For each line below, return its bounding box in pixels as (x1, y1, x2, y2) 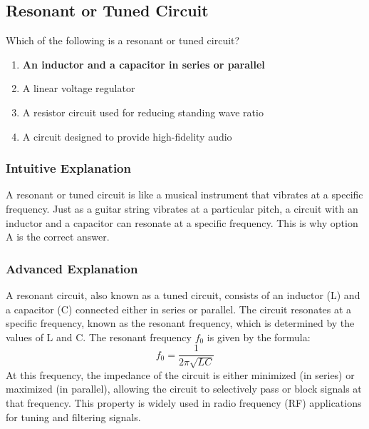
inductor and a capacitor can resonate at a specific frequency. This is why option (6, 215, 358, 230)
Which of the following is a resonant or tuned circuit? (6, 33, 240, 48)
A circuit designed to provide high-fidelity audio (22, 128, 232, 143)
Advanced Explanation (6, 259, 138, 277)
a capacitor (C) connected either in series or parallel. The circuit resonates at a (6, 301, 352, 316)
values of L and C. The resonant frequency (6, 329, 192, 344)
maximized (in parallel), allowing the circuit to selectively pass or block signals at (6, 381, 362, 396)
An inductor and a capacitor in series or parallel (22, 56, 265, 71)
